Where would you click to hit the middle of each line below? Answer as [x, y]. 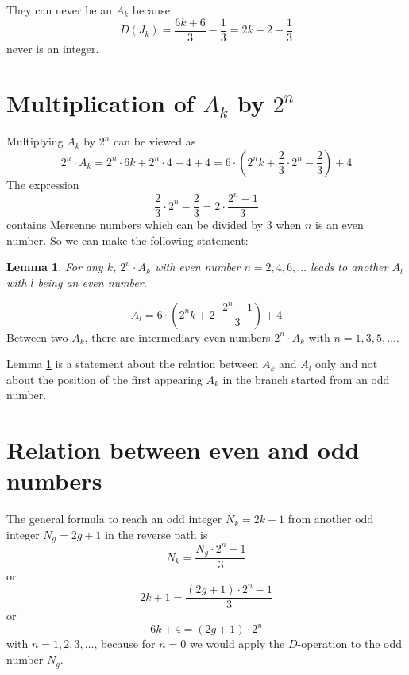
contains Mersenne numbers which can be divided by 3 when [154, 225]
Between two [37, 337]
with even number [197, 267]
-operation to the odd [350, 644]
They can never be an [60, 10]
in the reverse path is [156, 534]
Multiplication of [100, 103]
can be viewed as [155, 141]
